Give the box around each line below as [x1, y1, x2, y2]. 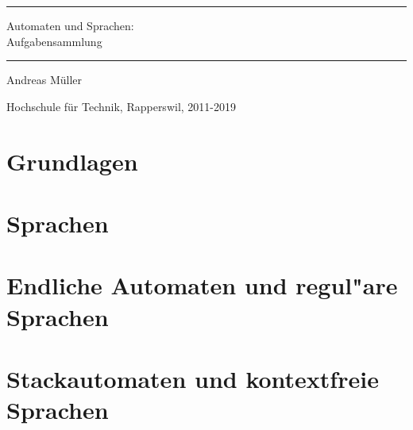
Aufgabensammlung [6, 33, 102, 49]
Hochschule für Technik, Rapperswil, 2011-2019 [6, 98, 236, 114]
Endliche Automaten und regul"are [6, 269, 398, 301]
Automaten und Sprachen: [6, 17, 134, 33]
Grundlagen [6, 144, 138, 177]
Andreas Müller [6, 71, 83, 88]
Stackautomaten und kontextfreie [6, 362, 379, 394]
